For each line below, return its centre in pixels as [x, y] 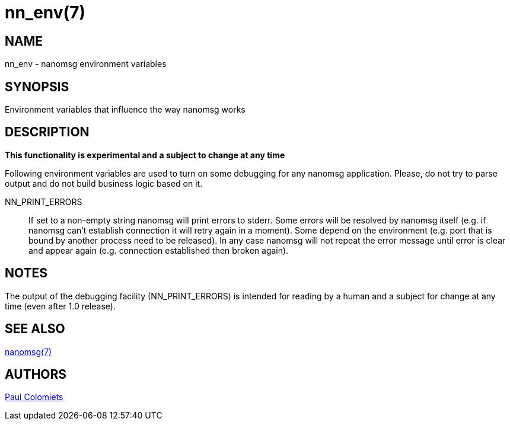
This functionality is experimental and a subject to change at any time [145, 155]
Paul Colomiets [34, 397]
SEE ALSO [35, 329]
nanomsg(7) [28, 351]
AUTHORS [36, 374]
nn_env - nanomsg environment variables [86, 64]
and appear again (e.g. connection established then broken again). [159, 250]
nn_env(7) [45, 12]
